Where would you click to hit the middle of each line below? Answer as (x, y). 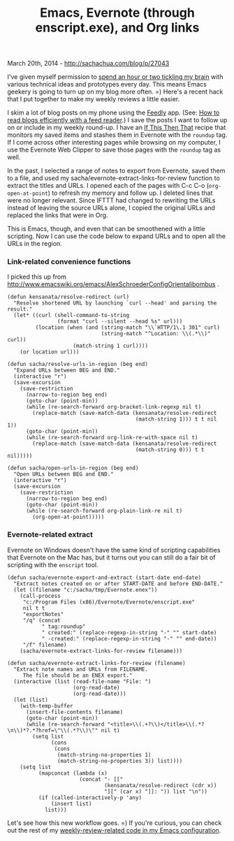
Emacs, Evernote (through (117, 13)
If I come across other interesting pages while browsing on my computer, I (114, 142)
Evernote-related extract (50, 534)
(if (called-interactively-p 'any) (90, 798)
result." (20, 309)
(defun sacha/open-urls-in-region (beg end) (73, 468)
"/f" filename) (45, 645)
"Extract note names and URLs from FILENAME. (81, 669)
